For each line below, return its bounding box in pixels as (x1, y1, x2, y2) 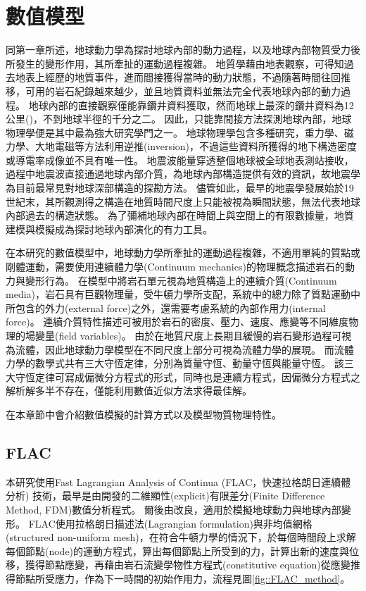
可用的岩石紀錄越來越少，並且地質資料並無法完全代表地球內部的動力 (25, 83, 341, 98)
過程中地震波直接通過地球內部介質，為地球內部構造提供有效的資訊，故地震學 (6, 166, 360, 181)
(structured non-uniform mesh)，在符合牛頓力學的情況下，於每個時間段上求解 (6, 530, 356, 545)
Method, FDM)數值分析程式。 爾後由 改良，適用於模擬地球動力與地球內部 (6, 502, 341, 516)
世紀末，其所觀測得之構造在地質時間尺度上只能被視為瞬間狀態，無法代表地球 (6, 194, 360, 209)
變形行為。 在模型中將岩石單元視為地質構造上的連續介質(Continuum (25, 273, 337, 287)
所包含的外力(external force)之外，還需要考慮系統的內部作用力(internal (6, 300, 326, 315)
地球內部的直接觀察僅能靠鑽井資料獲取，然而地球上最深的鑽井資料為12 (28, 97, 354, 112)
